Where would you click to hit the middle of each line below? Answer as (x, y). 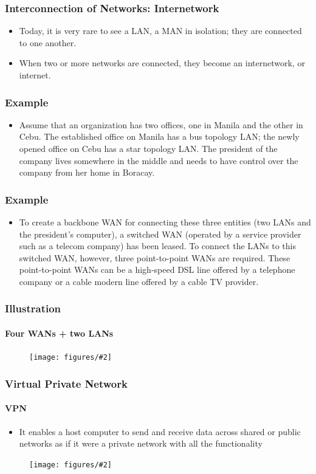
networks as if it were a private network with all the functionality (141, 443)
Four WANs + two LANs (59, 333)
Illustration (33, 308)
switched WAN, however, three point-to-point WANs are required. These (155, 257)
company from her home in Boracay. (87, 172)
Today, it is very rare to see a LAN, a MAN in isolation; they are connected (160, 31)
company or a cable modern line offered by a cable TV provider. (139, 281)
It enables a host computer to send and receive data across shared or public (160, 431)
